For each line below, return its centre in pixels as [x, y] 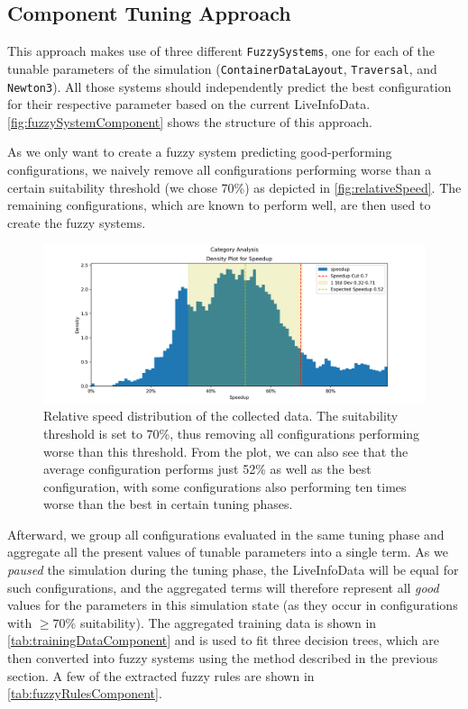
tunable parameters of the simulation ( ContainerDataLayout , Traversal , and [222, 68]
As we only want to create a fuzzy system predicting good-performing [200, 152]
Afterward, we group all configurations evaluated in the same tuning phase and [226, 534]
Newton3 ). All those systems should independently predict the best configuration [229, 86]
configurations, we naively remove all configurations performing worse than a [220, 169]
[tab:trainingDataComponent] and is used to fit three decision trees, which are [224, 640]
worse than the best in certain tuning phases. [168, 504]
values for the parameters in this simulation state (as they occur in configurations [233, 605]
